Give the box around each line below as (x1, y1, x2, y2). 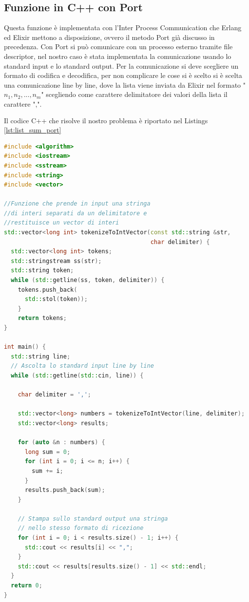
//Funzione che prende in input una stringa (4, 200, 151, 207)
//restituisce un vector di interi (4, 219, 119, 226)
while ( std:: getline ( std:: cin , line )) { (11, 372, 144, 379)
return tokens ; (18, 315, 67, 322)
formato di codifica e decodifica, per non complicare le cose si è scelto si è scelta (4, 70, 242, 80)
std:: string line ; (11, 353, 71, 360)
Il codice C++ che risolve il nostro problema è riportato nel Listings (4, 115, 208, 125)
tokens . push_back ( (18, 286, 77, 293)
